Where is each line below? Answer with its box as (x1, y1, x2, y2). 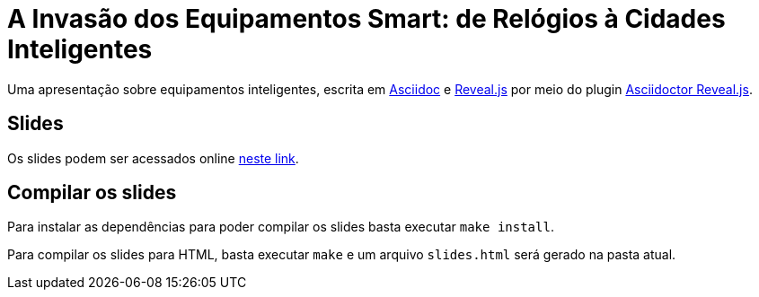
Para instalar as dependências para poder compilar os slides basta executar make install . (7, 219, 554, 235)
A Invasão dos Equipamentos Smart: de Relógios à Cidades (7, 4, 726, 34)
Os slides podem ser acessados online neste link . (7, 150, 299, 166)
